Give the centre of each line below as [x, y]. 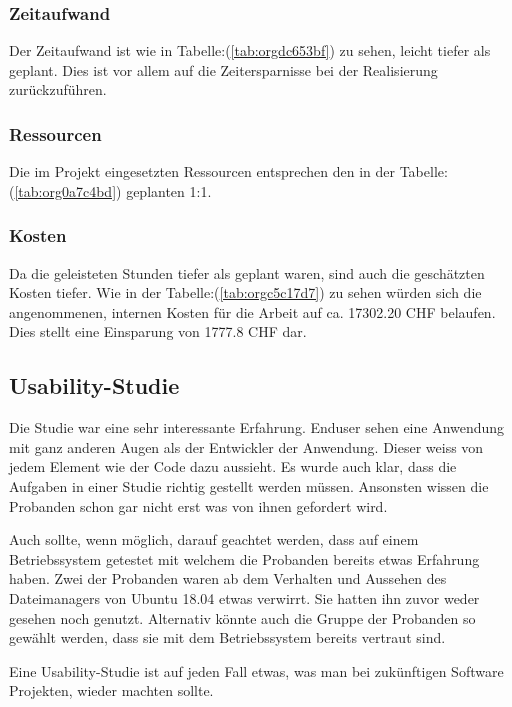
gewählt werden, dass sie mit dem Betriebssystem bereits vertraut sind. [227, 637]
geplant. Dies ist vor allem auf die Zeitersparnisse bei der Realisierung [223, 69]
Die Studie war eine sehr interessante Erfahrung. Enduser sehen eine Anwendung [257, 427]
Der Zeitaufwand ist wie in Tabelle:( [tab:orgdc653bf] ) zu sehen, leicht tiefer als [250, 50]
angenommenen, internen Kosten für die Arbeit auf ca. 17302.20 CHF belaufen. [252, 311]
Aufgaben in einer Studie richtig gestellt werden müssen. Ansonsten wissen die [249, 485]
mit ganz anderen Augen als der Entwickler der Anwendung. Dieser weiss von [246, 446]
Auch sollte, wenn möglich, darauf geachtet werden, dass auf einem [214, 539]
